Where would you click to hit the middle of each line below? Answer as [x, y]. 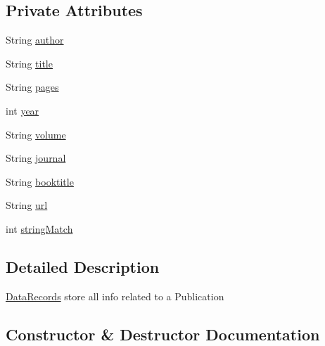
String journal [36, 158]
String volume [36, 134]
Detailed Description [83, 266]
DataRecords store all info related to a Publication [115, 296]
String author [35, 40]
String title [29, 63]
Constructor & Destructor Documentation [163, 334]
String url [27, 205]
